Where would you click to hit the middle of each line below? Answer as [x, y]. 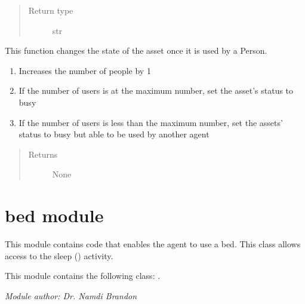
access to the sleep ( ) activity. [59, 255]
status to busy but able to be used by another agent [114, 134]
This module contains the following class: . [83, 276]
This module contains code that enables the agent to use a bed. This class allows [153, 244]
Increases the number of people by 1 [85, 70]
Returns [43, 154]
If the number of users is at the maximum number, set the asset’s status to [156, 90]
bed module [54, 215]
